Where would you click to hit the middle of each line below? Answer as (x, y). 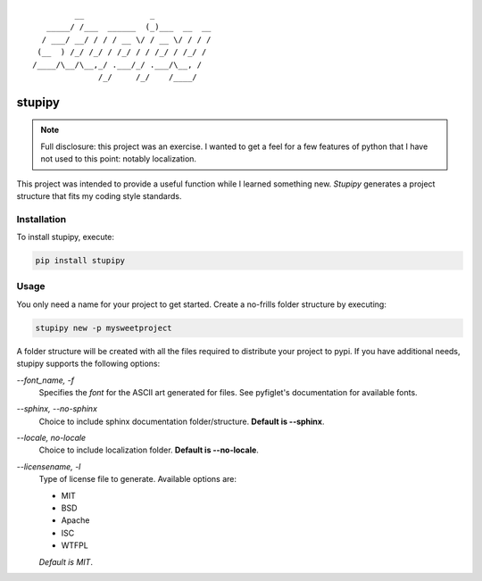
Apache (75, 520)
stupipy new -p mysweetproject (104, 328)
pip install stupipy (80, 261)
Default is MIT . (66, 561)
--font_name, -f (46, 380)
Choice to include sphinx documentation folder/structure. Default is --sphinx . (182, 421)
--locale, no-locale (51, 438)
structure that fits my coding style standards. (99, 195)
